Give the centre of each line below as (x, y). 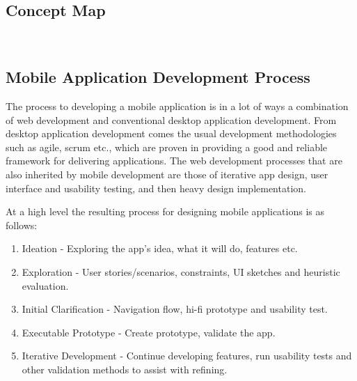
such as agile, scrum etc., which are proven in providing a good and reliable (167, 147)
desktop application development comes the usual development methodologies (171, 133)
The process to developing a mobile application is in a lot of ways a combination (177, 106)
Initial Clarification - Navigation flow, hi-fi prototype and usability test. (175, 309)
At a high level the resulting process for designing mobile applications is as (165, 211)
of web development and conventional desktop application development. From (171, 119)
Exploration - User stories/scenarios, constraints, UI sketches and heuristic (181, 271)
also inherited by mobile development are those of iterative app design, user (167, 174)
